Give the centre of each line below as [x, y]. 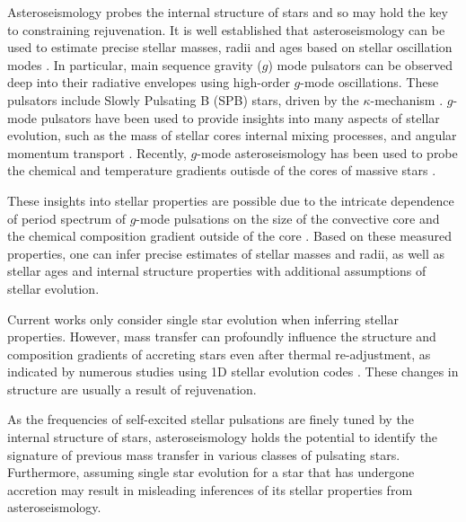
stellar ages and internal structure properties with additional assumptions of [217, 271]
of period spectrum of [67, 218]
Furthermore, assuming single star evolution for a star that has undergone [211, 472]
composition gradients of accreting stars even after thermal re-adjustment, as [219, 354]
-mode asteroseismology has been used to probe [327, 152]
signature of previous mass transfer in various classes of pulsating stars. [204, 454]
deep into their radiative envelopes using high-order [149, 82]
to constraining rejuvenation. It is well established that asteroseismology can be [226, 29]
